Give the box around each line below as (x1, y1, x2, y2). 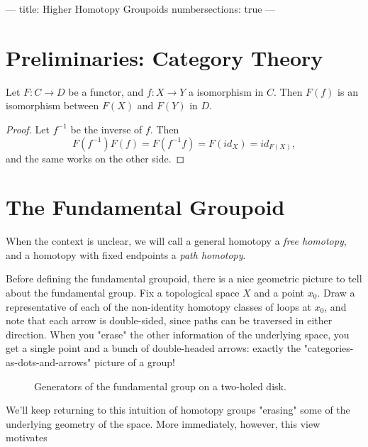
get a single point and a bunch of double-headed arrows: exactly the (6, 341, 301, 355)
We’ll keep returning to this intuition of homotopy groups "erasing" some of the (6, 402, 350, 417)
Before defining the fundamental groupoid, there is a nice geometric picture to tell (6, 271, 362, 286)
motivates (6, 430, 48, 445)
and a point (254, 285, 305, 299)
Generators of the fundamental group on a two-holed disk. (34, 378, 286, 393)
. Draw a (317, 285, 355, 299)
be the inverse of (70, 121, 143, 136)
